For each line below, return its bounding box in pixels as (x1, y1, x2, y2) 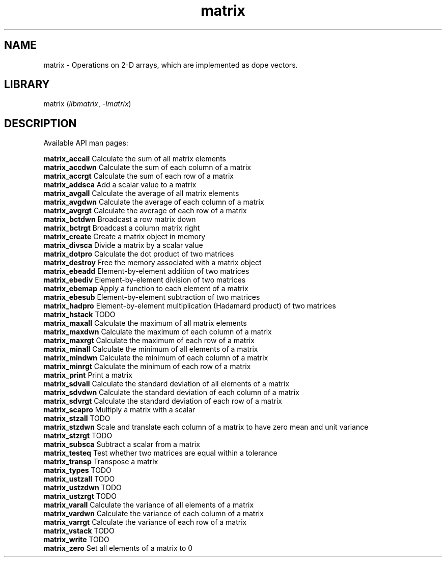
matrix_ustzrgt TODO (43, 492, 117, 501)
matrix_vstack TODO (43, 526, 115, 536)
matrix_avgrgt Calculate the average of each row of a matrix (43, 206, 247, 215)
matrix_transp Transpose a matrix (43, 457, 158, 466)
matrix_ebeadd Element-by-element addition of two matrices (43, 267, 249, 276)
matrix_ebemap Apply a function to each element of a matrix (43, 284, 248, 293)
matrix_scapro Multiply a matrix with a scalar (43, 405, 196, 414)
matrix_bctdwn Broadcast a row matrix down (43, 215, 196, 224)
